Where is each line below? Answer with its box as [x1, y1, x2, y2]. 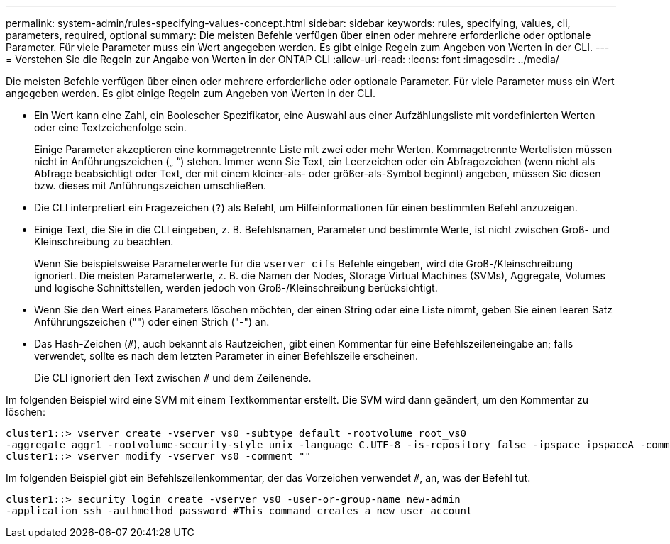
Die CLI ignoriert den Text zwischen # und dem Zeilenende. [34, 372, 312, 384]
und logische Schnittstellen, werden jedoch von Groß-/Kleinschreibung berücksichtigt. [34, 282, 438, 294]
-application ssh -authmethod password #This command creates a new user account [6, 505, 473, 516]
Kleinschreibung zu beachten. [34, 235, 174, 248]
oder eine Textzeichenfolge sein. [34, 121, 187, 133]
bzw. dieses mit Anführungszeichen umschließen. [34, 179, 267, 191]
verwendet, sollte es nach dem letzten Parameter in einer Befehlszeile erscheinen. [34, 350, 419, 362]
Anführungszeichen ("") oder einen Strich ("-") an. [34, 316, 270, 328]
